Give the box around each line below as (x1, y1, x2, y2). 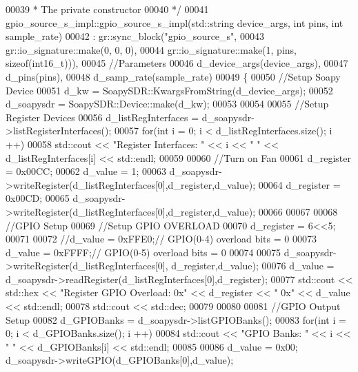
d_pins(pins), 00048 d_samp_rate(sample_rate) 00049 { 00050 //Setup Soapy (6, 69, 341, 83)
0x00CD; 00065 (6, 191, 70, 205)
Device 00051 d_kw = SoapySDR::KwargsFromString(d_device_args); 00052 (6, 83, 333, 97)
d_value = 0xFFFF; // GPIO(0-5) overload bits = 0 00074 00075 (6, 245, 281, 259)
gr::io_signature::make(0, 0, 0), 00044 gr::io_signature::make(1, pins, (6, 42, 297, 56)
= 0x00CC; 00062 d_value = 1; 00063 (6, 164, 166, 178)
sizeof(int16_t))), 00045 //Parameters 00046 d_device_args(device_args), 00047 (6, 56, 348, 70)
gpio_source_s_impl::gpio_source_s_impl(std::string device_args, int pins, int (6, 15, 344, 30)
